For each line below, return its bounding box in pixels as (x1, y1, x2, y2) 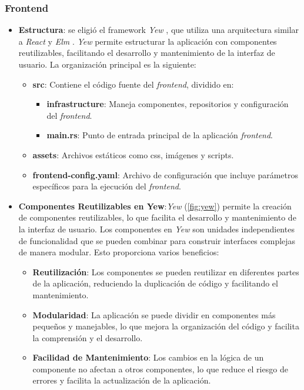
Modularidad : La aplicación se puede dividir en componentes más (32, 308, 276, 321)
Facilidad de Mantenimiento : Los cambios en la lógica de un (32, 351, 264, 364)
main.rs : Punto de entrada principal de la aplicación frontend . (46, 129, 273, 141)
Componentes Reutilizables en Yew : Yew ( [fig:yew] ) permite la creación (18, 199, 292, 212)
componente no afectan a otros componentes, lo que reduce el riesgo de (32, 362, 288, 375)
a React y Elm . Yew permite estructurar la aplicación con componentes (18, 35, 277, 47)
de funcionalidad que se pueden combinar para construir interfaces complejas (18, 234, 296, 246)
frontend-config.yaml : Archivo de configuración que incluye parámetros (32, 168, 299, 181)
